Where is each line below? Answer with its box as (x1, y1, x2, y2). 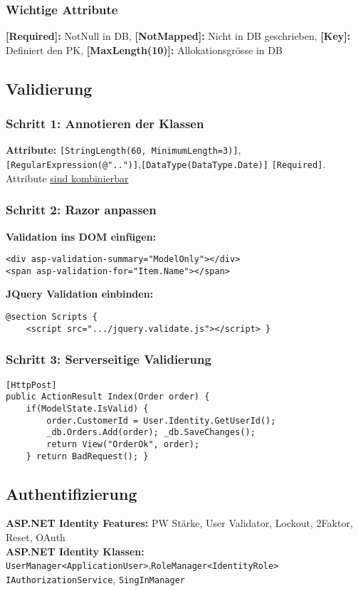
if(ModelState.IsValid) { (26, 403, 149, 414)
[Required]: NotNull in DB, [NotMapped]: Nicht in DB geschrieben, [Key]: (6, 28, 351, 43)
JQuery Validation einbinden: (6, 286, 154, 301)
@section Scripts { (6, 312, 98, 323)
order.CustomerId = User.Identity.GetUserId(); (46, 415, 276, 426)
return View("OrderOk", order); (46, 439, 200, 449)
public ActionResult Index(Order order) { (6, 392, 210, 402)
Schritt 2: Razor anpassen (6, 201, 157, 219)
